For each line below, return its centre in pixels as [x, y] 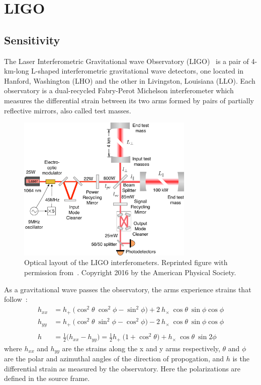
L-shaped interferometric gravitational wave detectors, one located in [138, 71]
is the [241, 359]
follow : [16, 299]
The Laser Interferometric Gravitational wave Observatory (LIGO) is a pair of [126, 61]
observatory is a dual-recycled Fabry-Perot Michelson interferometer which [119, 90]
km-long [17, 71]
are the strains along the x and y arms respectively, [141, 348]
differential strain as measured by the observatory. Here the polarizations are [122, 368]
